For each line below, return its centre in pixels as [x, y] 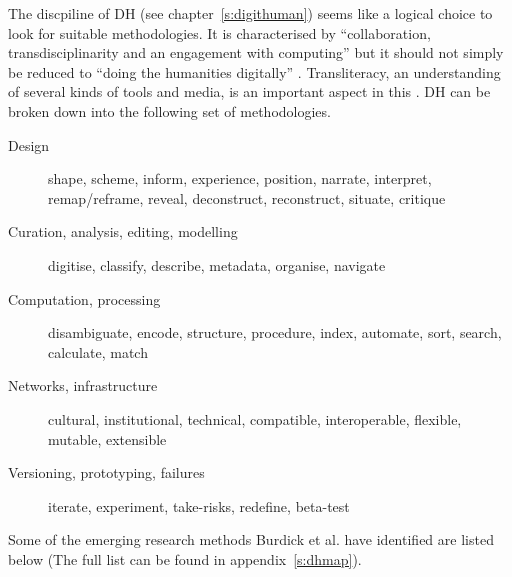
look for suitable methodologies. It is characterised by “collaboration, [219, 32]
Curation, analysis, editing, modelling [123, 231]
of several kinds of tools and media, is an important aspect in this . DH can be [249, 91]
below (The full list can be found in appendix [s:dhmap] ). [185, 558]
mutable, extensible [107, 438]
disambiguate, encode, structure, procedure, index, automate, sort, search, [275, 332]
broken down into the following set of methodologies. [169, 110]
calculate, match [98, 351]
